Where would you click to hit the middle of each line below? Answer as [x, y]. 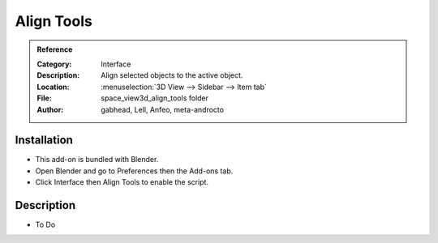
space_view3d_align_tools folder [155, 98]
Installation [44, 141]
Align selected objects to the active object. [172, 75]
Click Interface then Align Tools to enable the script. [122, 182]
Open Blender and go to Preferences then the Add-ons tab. [134, 171]
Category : [54, 64]
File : [44, 98]
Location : [53, 87]
